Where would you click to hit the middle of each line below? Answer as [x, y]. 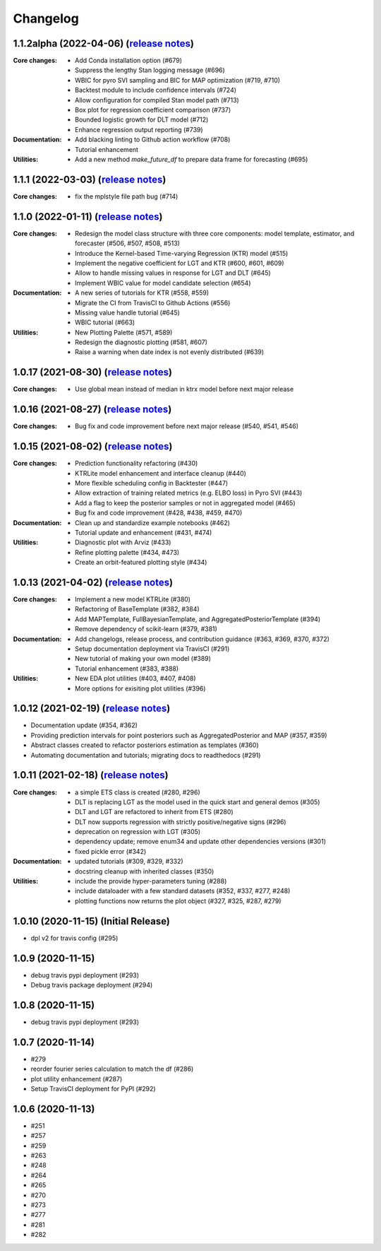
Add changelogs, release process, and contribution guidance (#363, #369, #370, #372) [202, 639]
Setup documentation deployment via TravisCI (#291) [152, 648]
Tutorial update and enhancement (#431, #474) [144, 532]
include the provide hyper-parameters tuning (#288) [151, 881]
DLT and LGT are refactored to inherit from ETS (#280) [154, 812]
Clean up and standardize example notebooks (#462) [153, 522]
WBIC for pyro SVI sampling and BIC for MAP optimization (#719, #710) [178, 80]
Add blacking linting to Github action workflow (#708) [153, 140]
